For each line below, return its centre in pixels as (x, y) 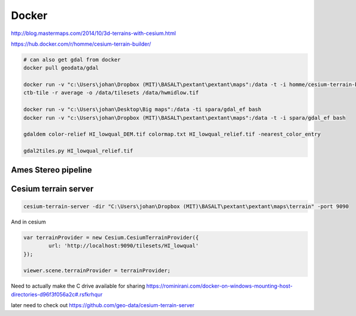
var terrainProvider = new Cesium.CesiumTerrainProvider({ (111, 237)
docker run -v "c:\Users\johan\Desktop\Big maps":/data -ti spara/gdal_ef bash (142, 109)
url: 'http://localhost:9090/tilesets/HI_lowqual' (123, 246)
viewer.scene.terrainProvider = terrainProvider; (97, 271)
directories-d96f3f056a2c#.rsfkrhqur (57, 294)
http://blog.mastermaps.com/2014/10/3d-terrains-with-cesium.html (93, 33)
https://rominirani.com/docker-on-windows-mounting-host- (220, 286)
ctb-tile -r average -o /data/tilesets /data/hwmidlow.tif (111, 93)
